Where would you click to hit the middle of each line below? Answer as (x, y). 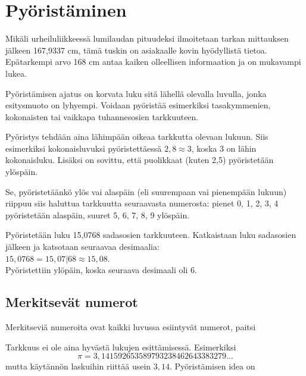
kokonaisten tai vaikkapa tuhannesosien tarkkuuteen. (102, 116)
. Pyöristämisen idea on (212, 366)
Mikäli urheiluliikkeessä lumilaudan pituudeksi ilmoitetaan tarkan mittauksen (147, 38)
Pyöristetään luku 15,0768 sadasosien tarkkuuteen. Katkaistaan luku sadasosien (151, 235)
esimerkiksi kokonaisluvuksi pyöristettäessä (84, 148)
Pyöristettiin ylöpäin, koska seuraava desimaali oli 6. (101, 270)
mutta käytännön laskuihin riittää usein (78, 366)
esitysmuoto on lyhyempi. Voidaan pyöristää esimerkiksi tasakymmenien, (138, 105)
